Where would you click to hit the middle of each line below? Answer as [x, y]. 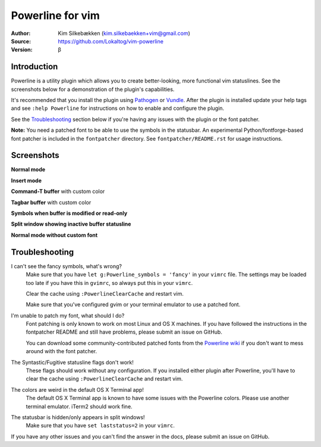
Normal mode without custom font [54, 235]
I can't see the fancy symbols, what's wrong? [66, 266]
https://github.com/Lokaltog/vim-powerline [111, 41]
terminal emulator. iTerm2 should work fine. [79, 406]
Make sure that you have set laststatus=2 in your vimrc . [100, 426]
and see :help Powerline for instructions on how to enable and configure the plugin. [118, 108]
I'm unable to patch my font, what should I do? [68, 315]
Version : [22, 50]
